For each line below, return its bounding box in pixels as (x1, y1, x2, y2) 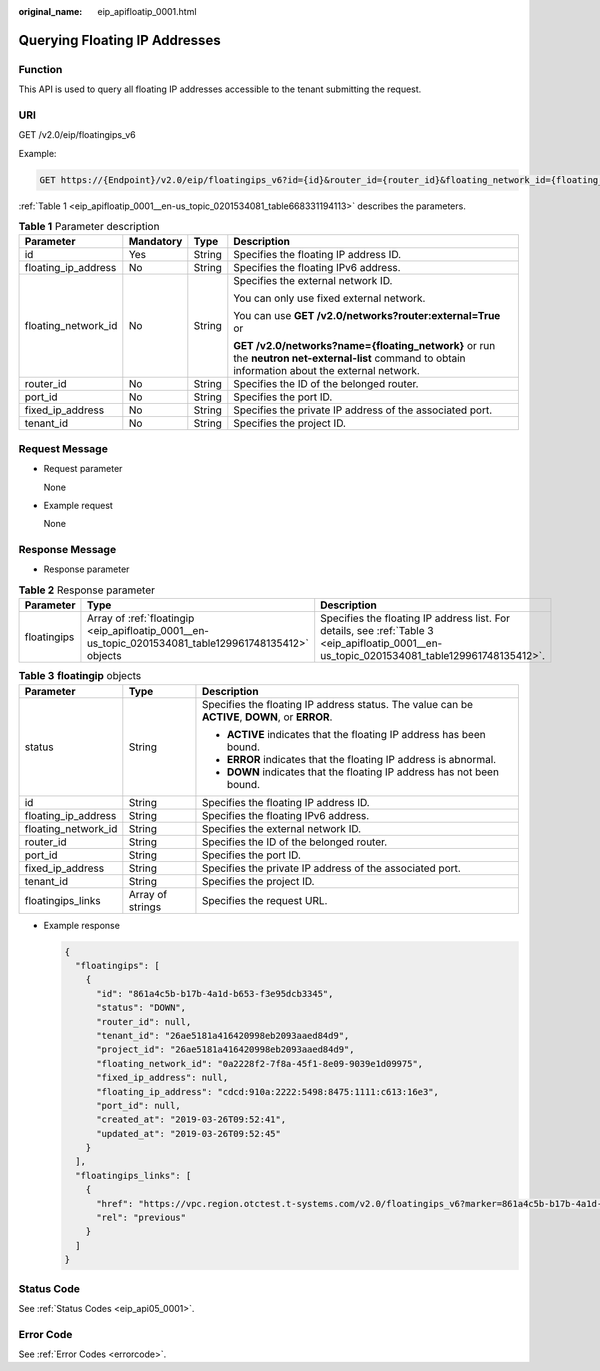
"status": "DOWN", (96, 1002, 187, 1014)
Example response (43, 919, 120, 931)
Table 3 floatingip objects (18, 669, 142, 683)
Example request (43, 499, 114, 511)
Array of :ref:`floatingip (86, 611, 195, 625)
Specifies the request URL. (201, 893, 328, 907)
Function (18, 62, 63, 76)
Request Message (18, 441, 109, 455)
